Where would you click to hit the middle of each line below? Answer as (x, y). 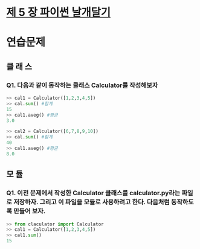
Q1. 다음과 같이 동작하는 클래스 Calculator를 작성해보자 (82, 85)
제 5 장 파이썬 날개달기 (58, 12)
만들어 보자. (29, 211)
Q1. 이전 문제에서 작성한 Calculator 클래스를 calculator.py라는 (93, 193)
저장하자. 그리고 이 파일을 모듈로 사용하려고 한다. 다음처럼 (92, 202)
